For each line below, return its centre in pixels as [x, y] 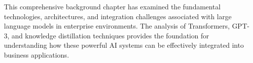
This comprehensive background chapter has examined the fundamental [112, 6]
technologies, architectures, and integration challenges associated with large [118, 16]
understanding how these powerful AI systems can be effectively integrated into [124, 45]
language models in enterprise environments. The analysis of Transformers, [117, 26]
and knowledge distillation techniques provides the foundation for [110, 35]
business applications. [36, 54]
